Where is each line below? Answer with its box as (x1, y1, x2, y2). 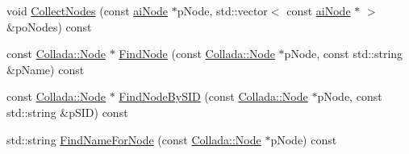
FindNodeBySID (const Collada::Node (119, 88, 308, 105)
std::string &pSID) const (6, 103, 128, 120)
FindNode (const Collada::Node (119, 45, 275, 62)
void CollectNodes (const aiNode (6, 2, 169, 19)
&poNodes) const (6, 18, 92, 35)
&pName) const (6, 60, 85, 77)
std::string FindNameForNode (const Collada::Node (6, 131, 261, 148)
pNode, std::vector (177, 2, 268, 19)
